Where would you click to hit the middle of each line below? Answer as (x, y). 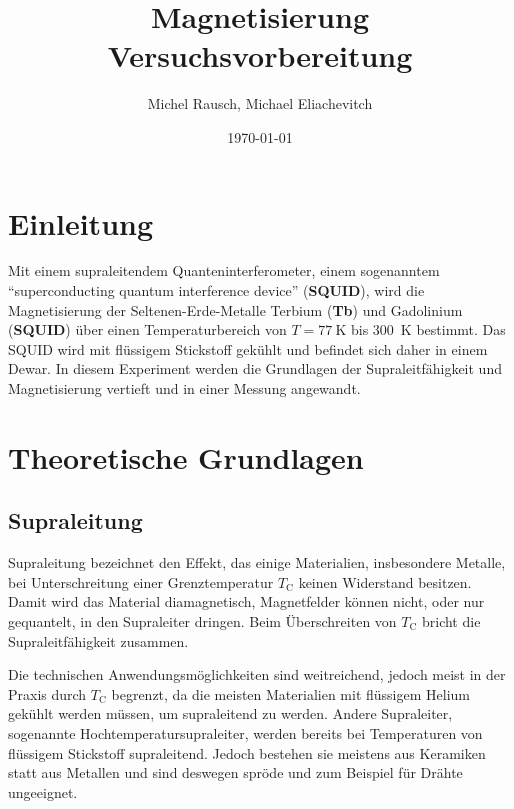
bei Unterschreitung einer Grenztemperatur (141, 581)
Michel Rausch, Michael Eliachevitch (260, 103)
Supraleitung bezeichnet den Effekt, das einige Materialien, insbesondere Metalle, (257, 562)
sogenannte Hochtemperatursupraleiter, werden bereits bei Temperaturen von (245, 732)
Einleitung (81, 222)
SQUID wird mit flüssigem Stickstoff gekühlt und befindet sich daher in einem (248, 348)
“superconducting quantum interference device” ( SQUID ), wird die (216, 290)
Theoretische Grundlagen (186, 456)
